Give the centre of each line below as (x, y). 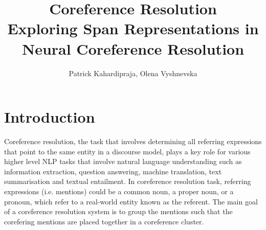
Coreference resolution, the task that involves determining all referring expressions (133, 141)
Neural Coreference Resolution (133, 48)
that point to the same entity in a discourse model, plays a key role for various (127, 151)
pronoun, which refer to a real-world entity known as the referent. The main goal (131, 201)
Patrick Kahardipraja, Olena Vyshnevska (133, 73)
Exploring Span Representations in (133, 28)
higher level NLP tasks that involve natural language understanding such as (123, 161)
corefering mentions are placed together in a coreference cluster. (104, 221)
